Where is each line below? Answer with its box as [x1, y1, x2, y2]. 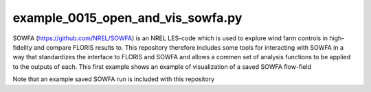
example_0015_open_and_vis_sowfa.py [12, 10, 243, 25]
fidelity [12, 43, 32, 51]
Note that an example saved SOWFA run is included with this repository [12, 75, 215, 83]
